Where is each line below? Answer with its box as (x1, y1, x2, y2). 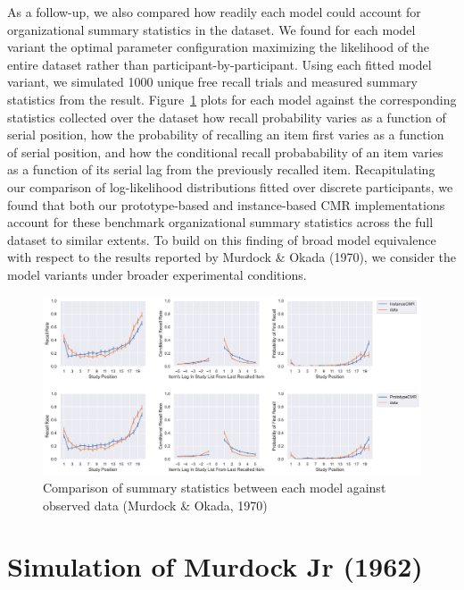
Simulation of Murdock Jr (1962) (7, 548, 423, 585)
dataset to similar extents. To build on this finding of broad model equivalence (7, 230, 436, 249)
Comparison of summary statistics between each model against (43, 478, 386, 497)
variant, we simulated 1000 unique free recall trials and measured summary (7, 72, 418, 91)
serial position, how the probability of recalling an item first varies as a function (7, 125, 444, 144)
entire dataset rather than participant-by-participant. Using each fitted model (7, 55, 432, 73)
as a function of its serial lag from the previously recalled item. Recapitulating (7, 160, 435, 179)
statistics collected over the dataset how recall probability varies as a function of (7, 107, 446, 126)
